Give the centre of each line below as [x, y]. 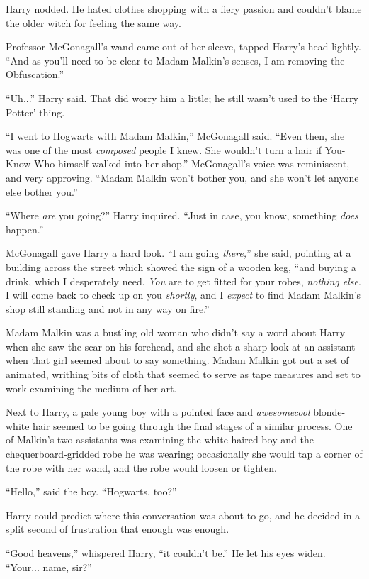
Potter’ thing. [35, 112]
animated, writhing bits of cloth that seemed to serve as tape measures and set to [183, 374]
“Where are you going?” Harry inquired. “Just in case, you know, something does [182, 215]
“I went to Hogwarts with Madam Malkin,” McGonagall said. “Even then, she [175, 136]
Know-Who [30, 164]
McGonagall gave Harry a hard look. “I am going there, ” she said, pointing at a [178, 253]
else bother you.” [42, 191]
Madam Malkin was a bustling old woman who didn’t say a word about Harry [176, 332]
